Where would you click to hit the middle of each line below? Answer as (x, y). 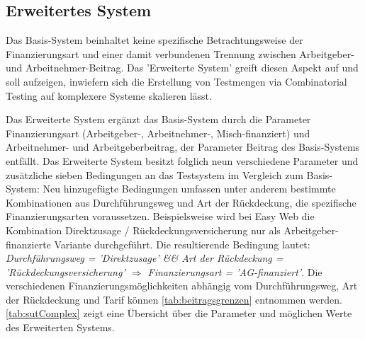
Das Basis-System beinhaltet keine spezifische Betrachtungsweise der (155, 40)
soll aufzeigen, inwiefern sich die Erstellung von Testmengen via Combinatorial (176, 81)
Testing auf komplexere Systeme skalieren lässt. (109, 95)
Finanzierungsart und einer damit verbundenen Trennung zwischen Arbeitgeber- (180, 53)
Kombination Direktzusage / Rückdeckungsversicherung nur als (143, 230)
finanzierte (28, 244)
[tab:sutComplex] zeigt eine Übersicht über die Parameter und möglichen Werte (179, 313)
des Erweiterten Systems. (60, 327)
